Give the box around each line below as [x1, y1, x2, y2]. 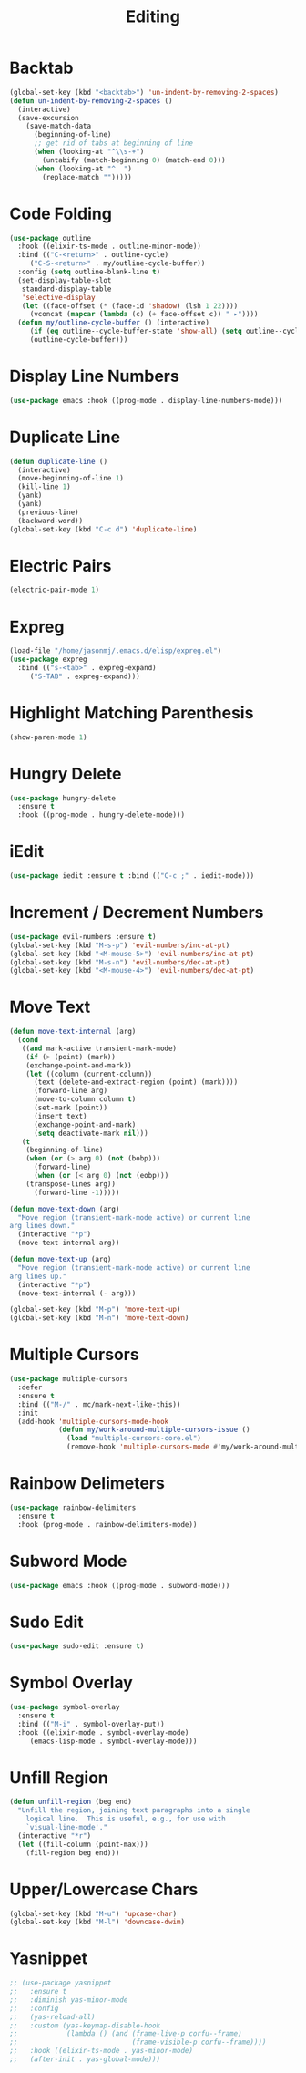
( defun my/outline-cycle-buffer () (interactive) [17, 318, 209, 327]
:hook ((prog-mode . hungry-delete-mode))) [17, 810, 185, 820]
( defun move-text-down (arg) [9, 1204, 120, 1213]
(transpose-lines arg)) [25, 1179, 117, 1189]
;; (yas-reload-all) [9, 2012, 96, 2021]
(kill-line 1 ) [17, 482, 71, 491]
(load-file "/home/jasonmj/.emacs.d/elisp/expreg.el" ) [9, 646, 222, 655]
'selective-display [21, 293, 96, 302]
